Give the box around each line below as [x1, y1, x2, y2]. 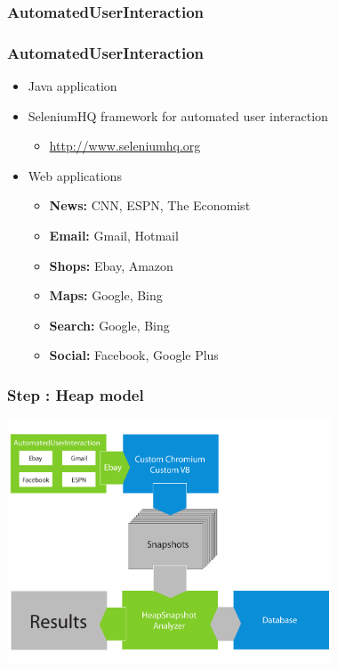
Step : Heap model [7, 383, 144, 405]
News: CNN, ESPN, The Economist [49, 196, 251, 215]
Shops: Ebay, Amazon [49, 256, 173, 274]
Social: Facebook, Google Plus [49, 346, 219, 364]
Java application [28, 77, 117, 95]
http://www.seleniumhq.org [49, 136, 201, 155]
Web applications [28, 166, 122, 184]
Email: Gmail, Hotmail [49, 226, 179, 245]
